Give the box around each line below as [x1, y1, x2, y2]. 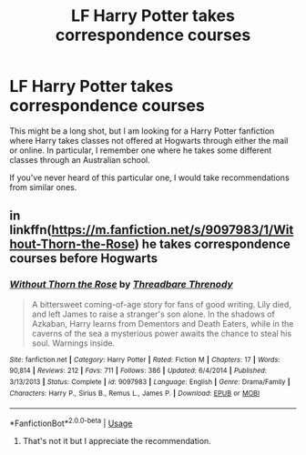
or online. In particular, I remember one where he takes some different [9, 145, 272, 156]
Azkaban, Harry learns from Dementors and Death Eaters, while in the [31, 318, 294, 329]
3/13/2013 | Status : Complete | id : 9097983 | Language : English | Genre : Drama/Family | [9, 377, 291, 387]
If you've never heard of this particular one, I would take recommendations [9, 172, 290, 183]
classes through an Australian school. [9, 154, 150, 165]
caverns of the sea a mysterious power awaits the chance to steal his [31, 328, 292, 339]
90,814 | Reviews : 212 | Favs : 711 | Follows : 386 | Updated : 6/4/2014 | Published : [9, 366, 267, 376]
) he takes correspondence [134, 237, 291, 252]
